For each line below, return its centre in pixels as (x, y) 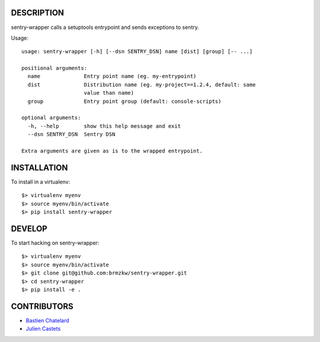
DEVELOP (29, 229)
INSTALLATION (39, 168)
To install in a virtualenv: (41, 182)
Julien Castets (43, 329)
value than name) (109, 93)
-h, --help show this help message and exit (104, 126)
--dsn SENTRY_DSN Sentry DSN (71, 134)
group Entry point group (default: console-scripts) (124, 101)
